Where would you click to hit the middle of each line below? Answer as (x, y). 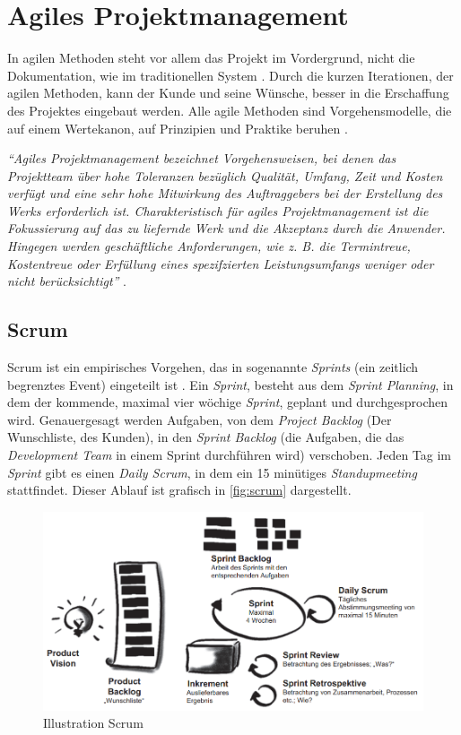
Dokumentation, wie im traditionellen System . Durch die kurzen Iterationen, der (230, 75)
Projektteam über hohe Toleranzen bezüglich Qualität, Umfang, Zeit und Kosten (225, 175)
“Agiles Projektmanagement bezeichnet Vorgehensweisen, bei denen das (202, 158)
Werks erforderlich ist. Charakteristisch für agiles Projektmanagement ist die (218, 210)
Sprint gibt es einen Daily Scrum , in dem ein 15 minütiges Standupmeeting (212, 472)
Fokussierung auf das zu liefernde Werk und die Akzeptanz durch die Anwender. (226, 228)
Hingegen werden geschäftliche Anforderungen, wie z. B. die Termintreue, (209, 246)
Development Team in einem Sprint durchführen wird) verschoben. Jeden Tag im (229, 455)
